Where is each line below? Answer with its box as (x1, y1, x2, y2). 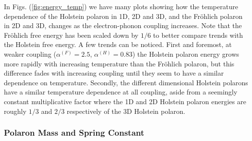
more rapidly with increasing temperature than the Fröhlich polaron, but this (4, 58, 235, 68)
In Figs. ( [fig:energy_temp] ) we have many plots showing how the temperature (4, 1, 238, 11)
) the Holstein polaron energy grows (132, 48, 239, 59)
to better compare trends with (153, 30, 243, 40)
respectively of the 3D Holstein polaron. (67, 106, 185, 116)
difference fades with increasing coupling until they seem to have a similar (4, 68, 224, 78)
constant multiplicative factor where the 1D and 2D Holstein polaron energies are (4, 96, 246, 106)
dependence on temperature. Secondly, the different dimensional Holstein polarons (4, 77, 248, 87)
